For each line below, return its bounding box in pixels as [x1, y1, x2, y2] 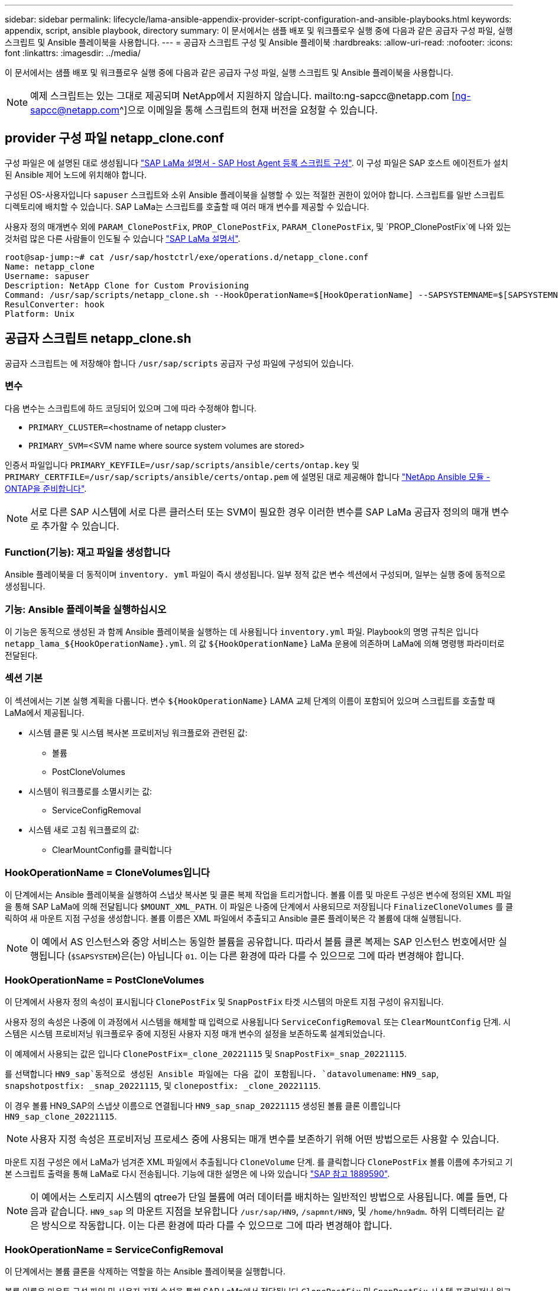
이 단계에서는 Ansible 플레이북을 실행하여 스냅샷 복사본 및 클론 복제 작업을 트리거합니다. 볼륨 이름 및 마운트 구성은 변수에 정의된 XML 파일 [5, 890, 512, 900]
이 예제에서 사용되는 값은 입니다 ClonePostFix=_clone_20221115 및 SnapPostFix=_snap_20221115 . [5, 1049, 407, 1059]
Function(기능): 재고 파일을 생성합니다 [5, 546, 170, 558]
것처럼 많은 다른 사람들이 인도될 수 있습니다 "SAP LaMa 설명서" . [5, 233, 241, 244]
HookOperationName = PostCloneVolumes [5, 974, 205, 986]
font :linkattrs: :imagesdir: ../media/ [5, 48, 141, 58]
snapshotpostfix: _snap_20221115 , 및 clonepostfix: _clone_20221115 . [5, 1081, 321, 1091]
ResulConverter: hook [5, 299, 105, 309]
